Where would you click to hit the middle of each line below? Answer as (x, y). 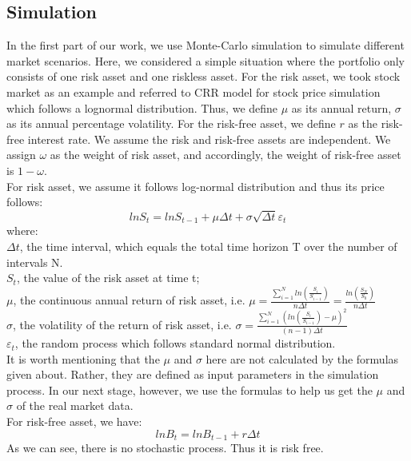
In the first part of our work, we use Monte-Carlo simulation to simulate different (205, 45)
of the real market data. (75, 405)
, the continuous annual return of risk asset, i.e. (129, 300)
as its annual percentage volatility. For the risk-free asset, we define (171, 123)
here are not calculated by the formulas (302, 358)
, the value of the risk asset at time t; (108, 278)
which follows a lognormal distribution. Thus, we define (142, 107)
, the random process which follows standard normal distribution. (175, 343)
